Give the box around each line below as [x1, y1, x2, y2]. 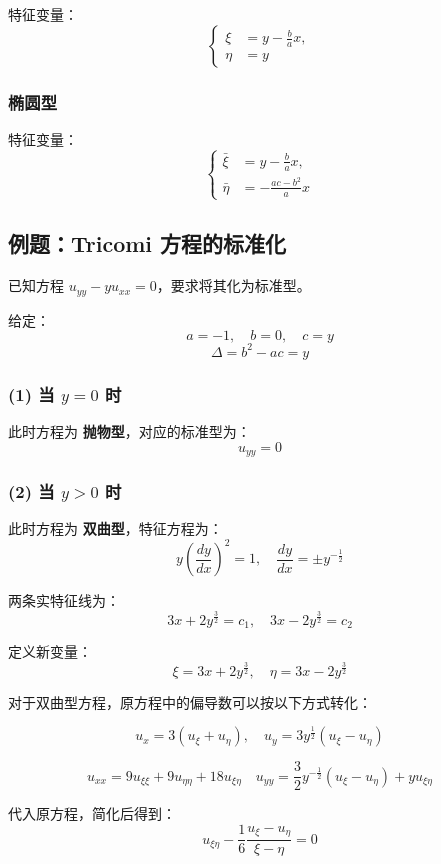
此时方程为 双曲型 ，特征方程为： [8, 518, 223, 539]
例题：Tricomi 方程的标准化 [8, 228, 287, 259]
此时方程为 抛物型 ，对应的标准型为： [8, 420, 251, 441]
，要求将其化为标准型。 [156, 275, 311, 296]
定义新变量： [8, 641, 92, 662]
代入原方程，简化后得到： [8, 803, 176, 824]
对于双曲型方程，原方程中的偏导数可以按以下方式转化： [8, 691, 372, 712]
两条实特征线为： [8, 590, 120, 611]
